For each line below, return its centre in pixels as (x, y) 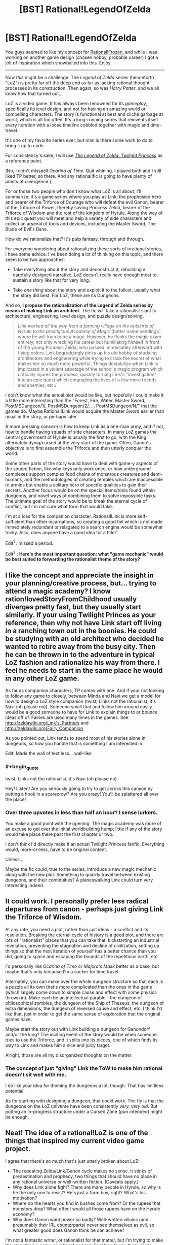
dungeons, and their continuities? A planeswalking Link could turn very (79, 880)
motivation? (25, 1198)
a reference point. (24, 160)
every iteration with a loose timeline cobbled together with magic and (77, 125)
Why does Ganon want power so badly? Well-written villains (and (80, 1219)
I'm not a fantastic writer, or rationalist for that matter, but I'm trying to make (84, 1240)
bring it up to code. (25, 145)
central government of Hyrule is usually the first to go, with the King (76, 437)
